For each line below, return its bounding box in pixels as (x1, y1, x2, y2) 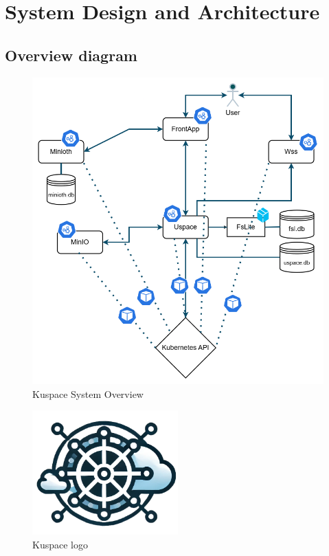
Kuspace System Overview (32, 386, 144, 401)
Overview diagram (5, 44, 137, 65)
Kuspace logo (32, 537, 88, 552)
